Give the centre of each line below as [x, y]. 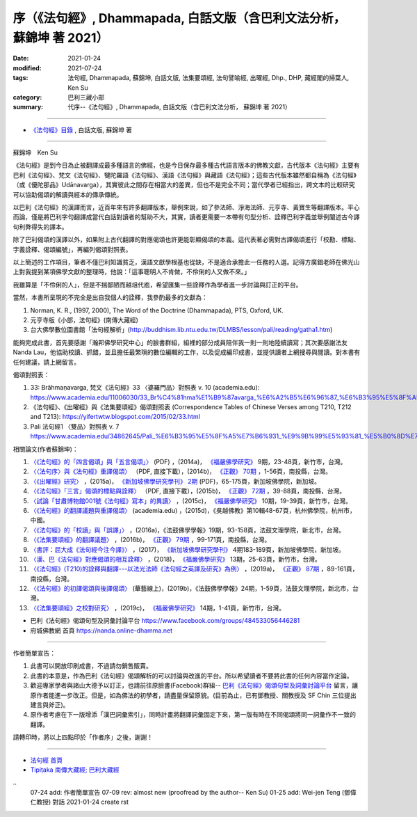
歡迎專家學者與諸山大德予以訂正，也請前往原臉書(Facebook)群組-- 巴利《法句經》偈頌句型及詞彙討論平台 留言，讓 [194, 685]
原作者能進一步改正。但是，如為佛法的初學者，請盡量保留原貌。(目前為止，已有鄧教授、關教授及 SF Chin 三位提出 [194, 695]
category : [27, 97]
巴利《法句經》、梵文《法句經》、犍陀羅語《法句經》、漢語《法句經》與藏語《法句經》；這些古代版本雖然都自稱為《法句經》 [185, 175]
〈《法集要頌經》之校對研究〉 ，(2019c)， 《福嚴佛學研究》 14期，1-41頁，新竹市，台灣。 [158, 608]
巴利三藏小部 [86, 97]
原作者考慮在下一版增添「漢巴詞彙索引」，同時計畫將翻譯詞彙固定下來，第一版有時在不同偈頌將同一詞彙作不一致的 [193, 715]
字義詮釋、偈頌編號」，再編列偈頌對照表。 [72, 249]
